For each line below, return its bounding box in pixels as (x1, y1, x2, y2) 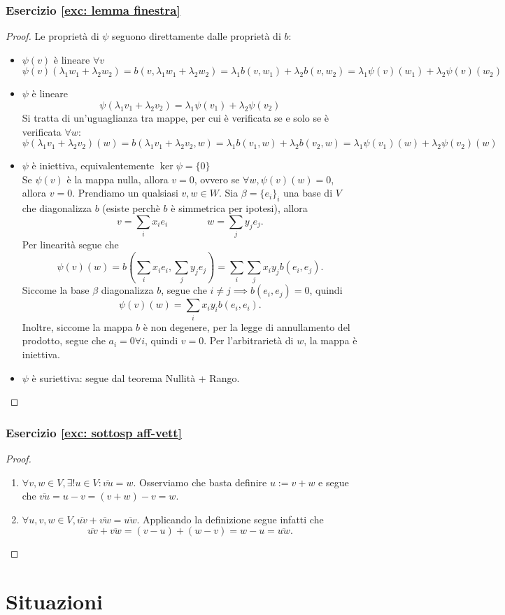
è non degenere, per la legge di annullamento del (143, 319, 350, 334)
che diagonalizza (22, 201, 92, 215)
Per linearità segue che (22, 237, 119, 252)
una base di (283, 185, 333, 200)
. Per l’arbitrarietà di (204, 333, 294, 348)
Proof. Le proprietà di (6, 29, 99, 43)
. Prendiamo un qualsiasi (72, 185, 178, 200)
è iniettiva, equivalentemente (31, 158, 155, 173)
